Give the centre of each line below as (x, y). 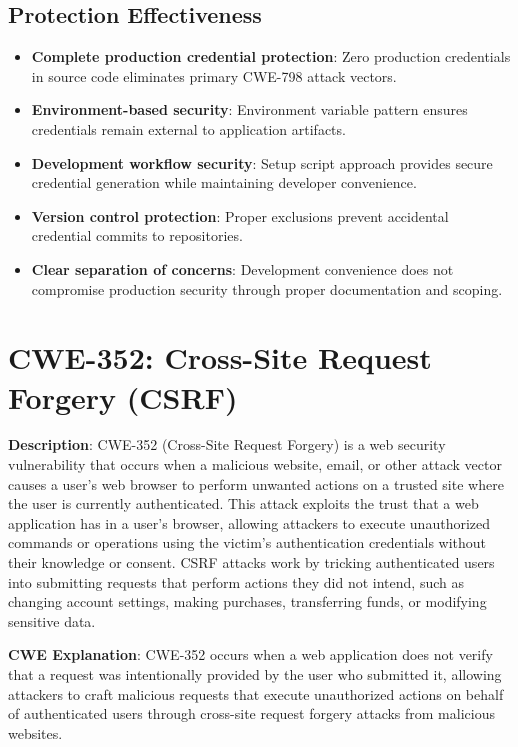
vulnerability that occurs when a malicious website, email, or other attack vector (255, 464)
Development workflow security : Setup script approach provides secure (262, 162)
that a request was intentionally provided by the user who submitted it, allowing (255, 673)
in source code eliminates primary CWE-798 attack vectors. (214, 75)
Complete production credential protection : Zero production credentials (271, 56)
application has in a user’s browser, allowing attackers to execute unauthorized (249, 522)
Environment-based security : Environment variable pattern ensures (249, 109)
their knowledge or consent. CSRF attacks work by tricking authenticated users (251, 562)
